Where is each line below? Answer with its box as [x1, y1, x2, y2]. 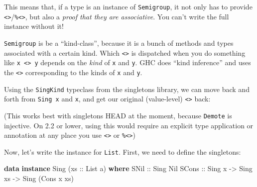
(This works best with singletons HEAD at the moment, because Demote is [4, 110, 232, 120]
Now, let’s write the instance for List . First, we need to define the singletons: [4, 146, 241, 157]
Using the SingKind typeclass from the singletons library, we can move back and [4, 84, 250, 94]
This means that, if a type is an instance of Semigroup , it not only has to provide [4, 1, 253, 11]
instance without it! [4, 21, 64, 31]
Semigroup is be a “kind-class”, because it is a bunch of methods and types [4, 37, 234, 48]
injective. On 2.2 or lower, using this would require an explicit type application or [4, 120, 254, 130]
